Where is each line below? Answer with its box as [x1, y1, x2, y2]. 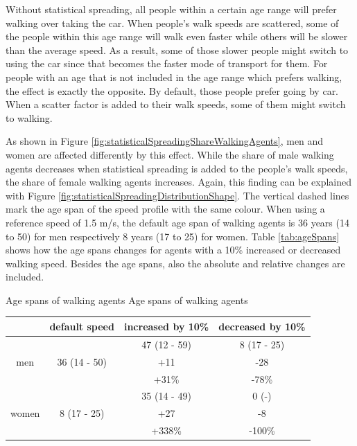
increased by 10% [123, 319, 209, 333]
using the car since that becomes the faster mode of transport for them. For [6, 56, 328, 71]
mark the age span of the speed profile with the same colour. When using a [6, 202, 325, 216]
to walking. [6, 110, 53, 125]
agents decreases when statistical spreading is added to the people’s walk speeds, [6, 161, 348, 175]
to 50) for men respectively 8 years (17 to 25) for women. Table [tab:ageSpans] [6, 229, 340, 243]
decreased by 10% [218, 319, 306, 333]
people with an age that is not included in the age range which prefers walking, [6, 69, 342, 84]
